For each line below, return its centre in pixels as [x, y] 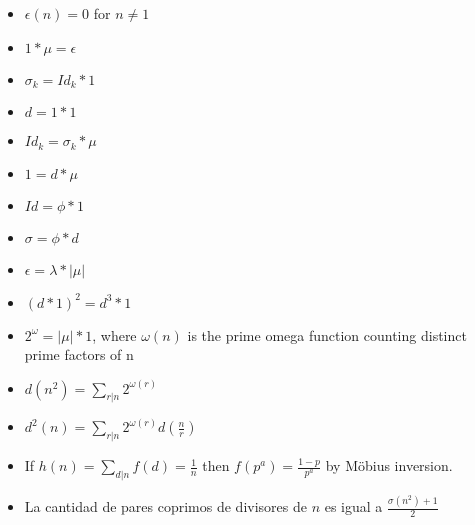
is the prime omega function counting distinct [327, 334]
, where [114, 334]
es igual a [353, 506]
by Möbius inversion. [389, 465]
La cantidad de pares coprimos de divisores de [165, 506]
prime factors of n [79, 354]
